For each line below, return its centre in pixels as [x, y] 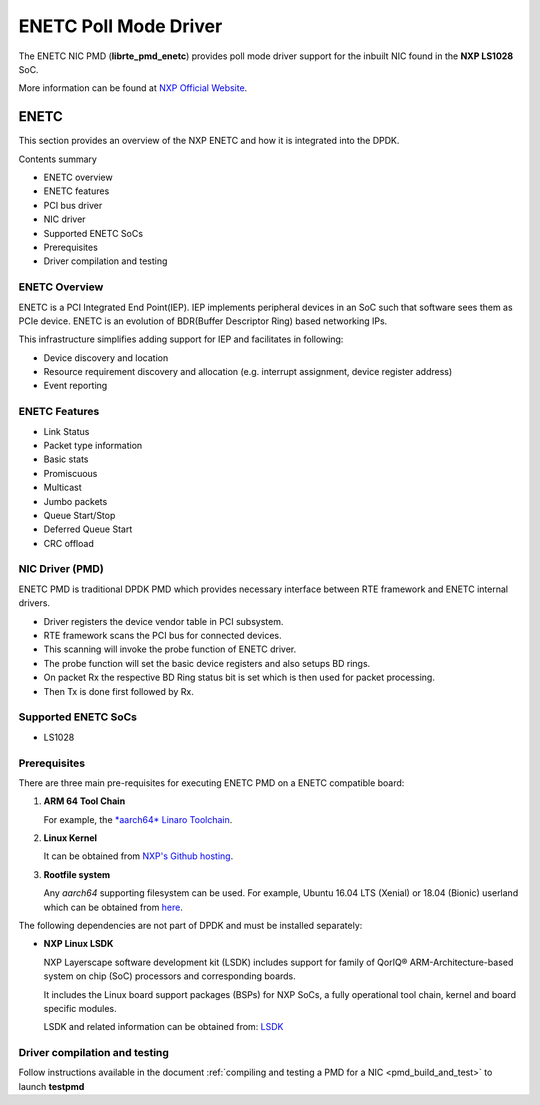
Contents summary [57, 159]
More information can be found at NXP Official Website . [133, 88]
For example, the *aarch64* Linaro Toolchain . [138, 819]
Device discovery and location [106, 357]
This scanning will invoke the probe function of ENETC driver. [170, 649]
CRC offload [68, 543]
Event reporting [75, 386]
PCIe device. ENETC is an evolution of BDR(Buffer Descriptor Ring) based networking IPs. [203, 321]
